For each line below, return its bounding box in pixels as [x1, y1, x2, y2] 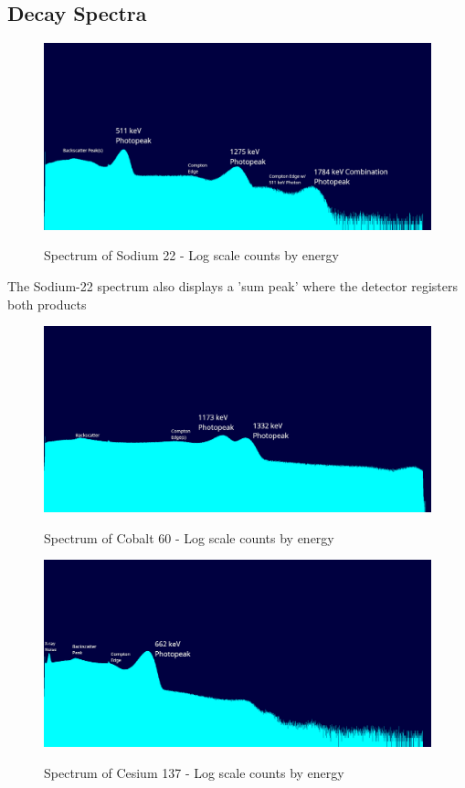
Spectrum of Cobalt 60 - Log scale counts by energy [44, 528, 334, 547]
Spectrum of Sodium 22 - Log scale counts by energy [44, 246, 339, 265]
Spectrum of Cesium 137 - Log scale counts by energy [44, 762, 344, 782]
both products [7, 294, 87, 313]
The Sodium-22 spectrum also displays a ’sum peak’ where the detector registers [7, 276, 459, 295]
